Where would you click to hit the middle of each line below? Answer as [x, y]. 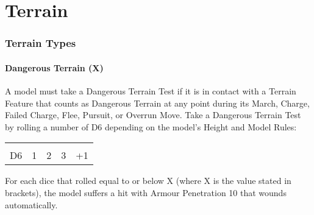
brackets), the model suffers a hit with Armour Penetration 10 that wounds [146, 192]
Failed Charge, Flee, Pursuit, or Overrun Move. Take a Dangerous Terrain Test [153, 115]
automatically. [31, 204]
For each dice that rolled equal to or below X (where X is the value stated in [148, 181]
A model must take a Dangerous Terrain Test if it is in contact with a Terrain [151, 91]
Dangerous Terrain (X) [54, 67]
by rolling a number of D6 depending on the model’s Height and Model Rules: [151, 126]
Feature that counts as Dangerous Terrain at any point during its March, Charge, [157, 103]
